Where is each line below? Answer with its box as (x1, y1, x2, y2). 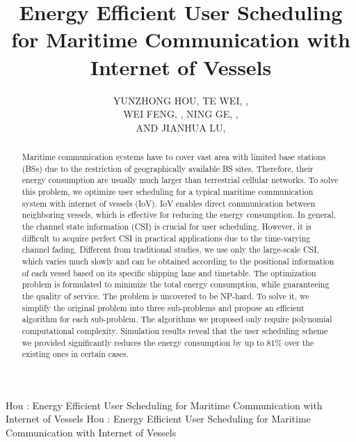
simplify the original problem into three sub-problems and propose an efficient (22, 301, 305, 313)
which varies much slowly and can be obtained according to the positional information (22, 255, 334, 267)
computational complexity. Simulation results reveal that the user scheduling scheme (22, 324, 328, 336)
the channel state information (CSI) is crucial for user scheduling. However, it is (22, 221, 311, 232)
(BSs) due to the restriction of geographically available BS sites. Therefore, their (22, 162, 314, 174)
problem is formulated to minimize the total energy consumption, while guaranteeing (22, 278, 330, 290)
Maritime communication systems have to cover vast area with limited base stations (22, 151, 326, 163)
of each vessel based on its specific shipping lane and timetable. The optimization (22, 267, 316, 278)
